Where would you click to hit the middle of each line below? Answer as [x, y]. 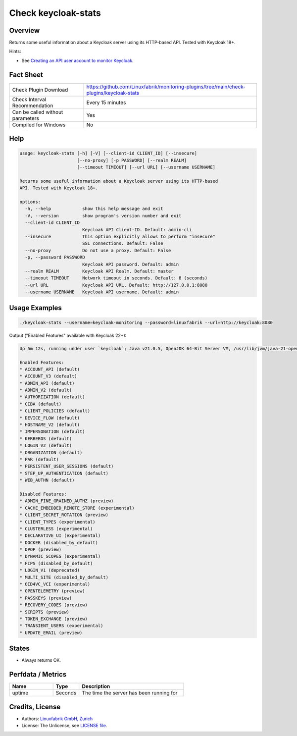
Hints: [15, 52]
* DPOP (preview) [41, 550]
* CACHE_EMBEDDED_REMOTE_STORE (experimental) [77, 508]
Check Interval [29, 99]
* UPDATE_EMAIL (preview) [51, 632]
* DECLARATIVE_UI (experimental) [60, 536]
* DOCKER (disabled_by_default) [59, 543]
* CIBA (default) [41, 404]
